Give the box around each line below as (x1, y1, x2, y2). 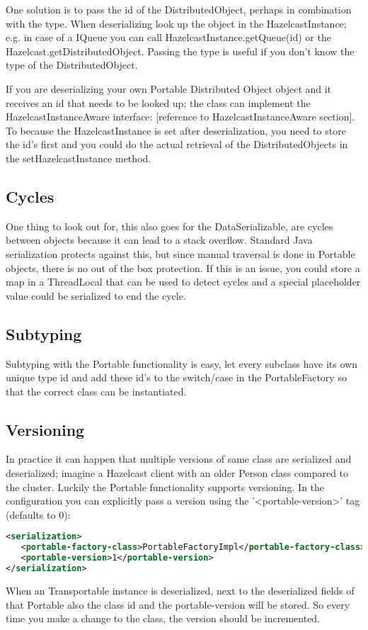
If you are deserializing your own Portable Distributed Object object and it (6, 81, 332, 96)
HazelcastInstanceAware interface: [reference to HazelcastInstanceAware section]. (6, 109, 355, 124)
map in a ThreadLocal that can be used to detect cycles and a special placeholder (6, 274, 361, 289)
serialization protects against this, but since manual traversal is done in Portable (6, 246, 355, 261)
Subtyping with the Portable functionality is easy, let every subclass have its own (6, 356, 357, 371)
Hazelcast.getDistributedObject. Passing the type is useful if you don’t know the (6, 43, 355, 58)
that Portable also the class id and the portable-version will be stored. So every (6, 597, 350, 612)
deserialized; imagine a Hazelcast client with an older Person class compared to (6, 466, 349, 480)
